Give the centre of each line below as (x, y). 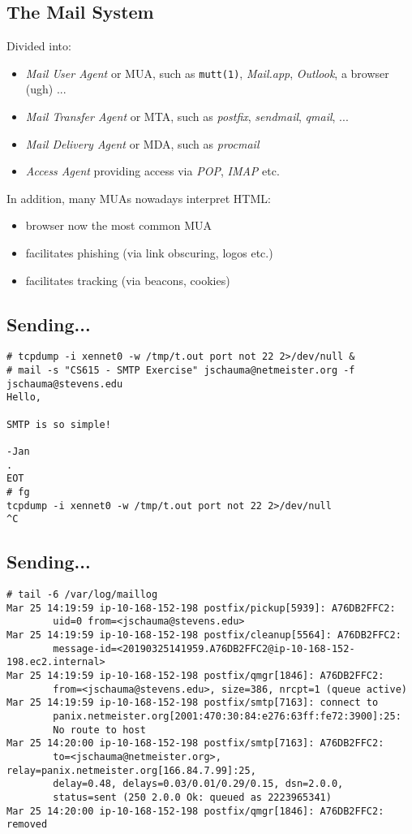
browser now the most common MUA (119, 225)
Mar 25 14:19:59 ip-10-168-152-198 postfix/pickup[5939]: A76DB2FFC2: (201, 608)
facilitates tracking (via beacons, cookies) (128, 280)
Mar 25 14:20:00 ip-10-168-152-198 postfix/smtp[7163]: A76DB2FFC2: (195, 743)
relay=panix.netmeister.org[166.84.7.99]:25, (131, 770)
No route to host (99, 730)
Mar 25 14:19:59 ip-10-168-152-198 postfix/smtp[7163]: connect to (193, 703)
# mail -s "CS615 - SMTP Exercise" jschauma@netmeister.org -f (181, 371)
